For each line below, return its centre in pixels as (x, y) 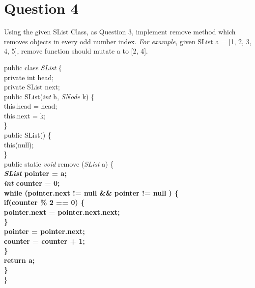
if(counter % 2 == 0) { (44, 202)
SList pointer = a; (35, 173)
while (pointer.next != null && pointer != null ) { (91, 192)
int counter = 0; (32, 183)
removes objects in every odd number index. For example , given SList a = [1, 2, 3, (128, 41)
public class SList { (33, 67)
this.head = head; (31, 106)
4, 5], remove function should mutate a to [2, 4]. (76, 51)
